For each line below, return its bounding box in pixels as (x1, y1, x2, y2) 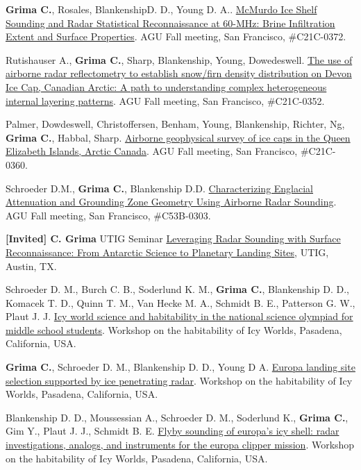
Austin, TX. (6, 258, 57, 273)
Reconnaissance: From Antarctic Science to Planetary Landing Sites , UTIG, (6, 244, 329, 259)
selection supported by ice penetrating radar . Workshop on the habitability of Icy (6, 373, 353, 387)
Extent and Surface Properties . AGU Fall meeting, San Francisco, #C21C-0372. (6, 29, 346, 44)
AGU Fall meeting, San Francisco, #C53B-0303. (6, 208, 211, 222)
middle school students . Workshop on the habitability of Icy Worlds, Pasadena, (6, 322, 342, 337)
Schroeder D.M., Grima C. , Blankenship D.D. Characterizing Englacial (6, 181, 314, 195)
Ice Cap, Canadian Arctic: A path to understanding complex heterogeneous (6, 79, 327, 94)
